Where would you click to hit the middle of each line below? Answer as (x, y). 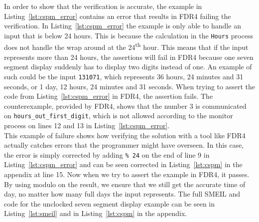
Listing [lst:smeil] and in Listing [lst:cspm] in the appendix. (96, 213)
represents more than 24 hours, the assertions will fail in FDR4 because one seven (129, 57)
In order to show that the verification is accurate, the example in (103, 6)
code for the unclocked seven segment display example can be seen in (110, 203)
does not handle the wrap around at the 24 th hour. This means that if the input (126, 46)
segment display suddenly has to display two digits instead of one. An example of (128, 67)
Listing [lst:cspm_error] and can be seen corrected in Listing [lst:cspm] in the (123, 164)
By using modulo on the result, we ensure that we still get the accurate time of (125, 184)
